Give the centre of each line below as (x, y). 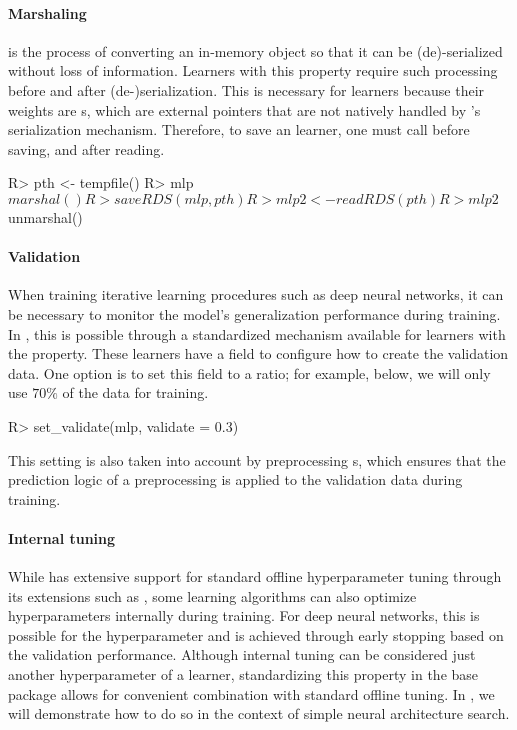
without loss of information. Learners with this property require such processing (253, 70)
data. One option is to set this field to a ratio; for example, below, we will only (249, 372)
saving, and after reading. (86, 148)
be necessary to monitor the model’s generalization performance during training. (254, 313)
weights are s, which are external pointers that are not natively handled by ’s (244, 109)
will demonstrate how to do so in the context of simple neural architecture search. (259, 713)
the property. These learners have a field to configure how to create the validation (258, 353)
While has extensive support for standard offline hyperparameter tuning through (255, 576)
